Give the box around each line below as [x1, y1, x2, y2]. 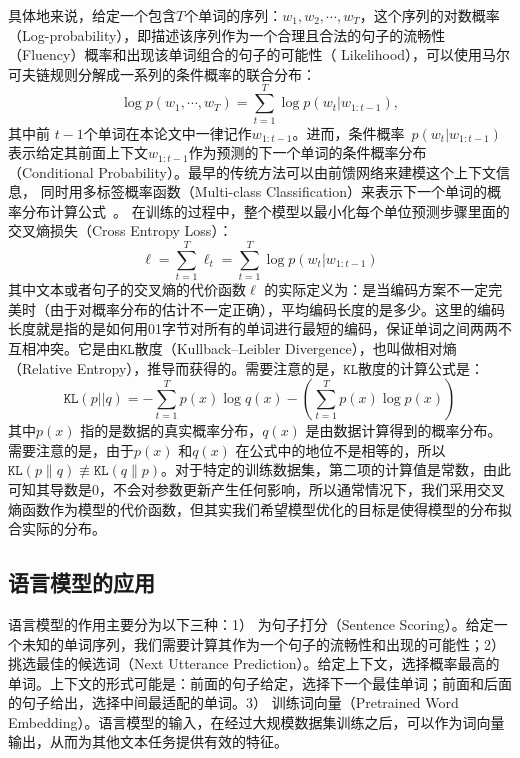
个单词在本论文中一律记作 [83, 122, 252, 143]
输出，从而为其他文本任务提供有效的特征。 [8, 731, 288, 752]
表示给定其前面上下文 [8, 142, 148, 163]
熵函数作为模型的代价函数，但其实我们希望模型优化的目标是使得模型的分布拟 [8, 498, 512, 519]
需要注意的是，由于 [8, 439, 134, 460]
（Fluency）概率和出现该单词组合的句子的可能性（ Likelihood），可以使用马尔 [8, 44, 511, 65]
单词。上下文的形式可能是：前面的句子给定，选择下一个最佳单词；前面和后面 [8, 672, 512, 693]
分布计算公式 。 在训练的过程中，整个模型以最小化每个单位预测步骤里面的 [21, 200, 510, 221]
